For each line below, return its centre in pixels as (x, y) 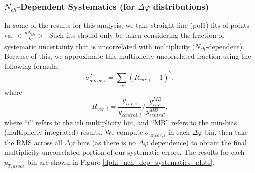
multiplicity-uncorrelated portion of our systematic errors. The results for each (125, 152)
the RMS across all (33, 142)
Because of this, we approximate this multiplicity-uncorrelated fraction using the (128, 56)
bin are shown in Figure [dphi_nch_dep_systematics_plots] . (121, 162)
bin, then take (226, 132)
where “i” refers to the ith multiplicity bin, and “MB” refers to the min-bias (121, 122)
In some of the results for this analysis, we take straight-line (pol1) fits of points (127, 25)
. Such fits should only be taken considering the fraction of (134, 35)
